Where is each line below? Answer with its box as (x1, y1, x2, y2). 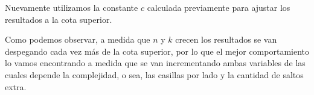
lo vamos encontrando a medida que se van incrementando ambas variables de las (5, 57, 306, 69)
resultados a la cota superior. (5, 13, 112, 25)
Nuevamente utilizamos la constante (5, 1, 138, 13)
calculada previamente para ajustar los (147, 1, 290, 13)
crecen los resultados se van (175, 33, 277, 46)
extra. (5, 80, 27, 93)
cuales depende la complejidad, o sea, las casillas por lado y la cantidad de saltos (5, 68, 304, 81)
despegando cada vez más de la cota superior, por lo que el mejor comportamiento (5, 44, 309, 57)
